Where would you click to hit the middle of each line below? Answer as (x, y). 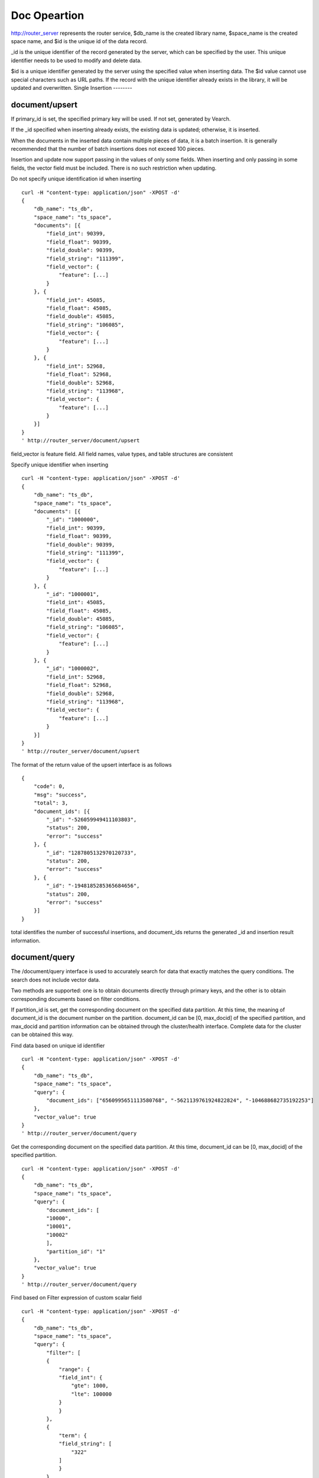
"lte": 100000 (92, 1394)
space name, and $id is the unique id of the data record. (79, 41)
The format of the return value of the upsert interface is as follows (91, 764)
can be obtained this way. (42, 1035)
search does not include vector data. (56, 980)
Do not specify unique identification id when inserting (76, 179)
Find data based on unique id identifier (58, 1045)
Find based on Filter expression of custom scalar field (76, 1298)
